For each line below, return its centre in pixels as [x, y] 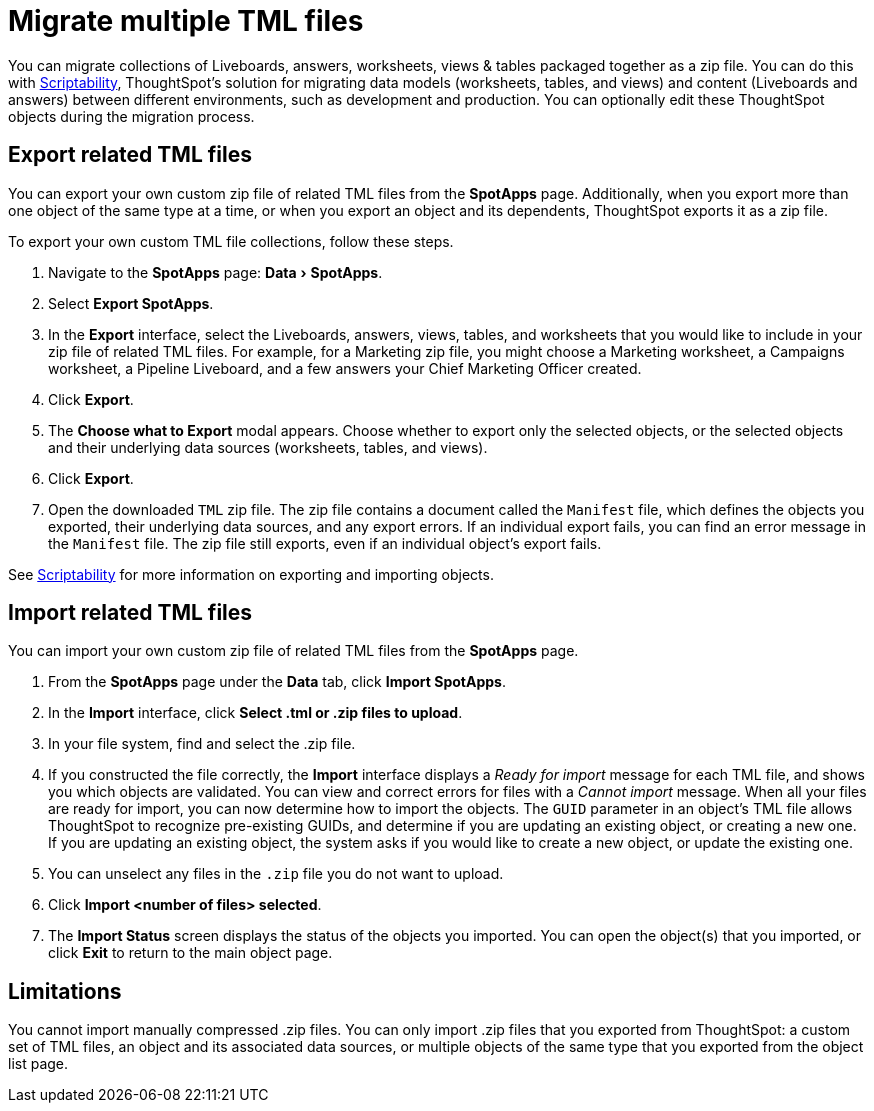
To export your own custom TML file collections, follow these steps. [231, 241]
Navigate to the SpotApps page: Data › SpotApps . [215, 272]
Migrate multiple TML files [186, 21]
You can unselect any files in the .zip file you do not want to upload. [276, 874]
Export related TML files [130, 155]
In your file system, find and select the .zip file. [202, 744]
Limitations [65, 991]
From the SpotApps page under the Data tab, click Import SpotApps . [277, 682]
